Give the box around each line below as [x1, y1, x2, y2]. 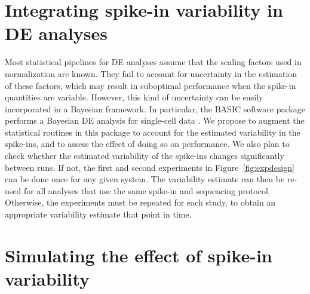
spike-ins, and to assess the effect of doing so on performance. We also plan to [5, 137, 290, 150]
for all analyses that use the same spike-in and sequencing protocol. [23, 184, 271, 197]
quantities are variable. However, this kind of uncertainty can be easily [5, 91, 263, 103]
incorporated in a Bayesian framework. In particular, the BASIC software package [5, 102, 305, 115]
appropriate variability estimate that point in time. [5, 208, 192, 220]
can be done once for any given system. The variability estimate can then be [5, 173, 285, 185]
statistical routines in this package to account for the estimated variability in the [5, 125, 300, 138]
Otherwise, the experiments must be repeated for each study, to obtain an [5, 196, 276, 209]
